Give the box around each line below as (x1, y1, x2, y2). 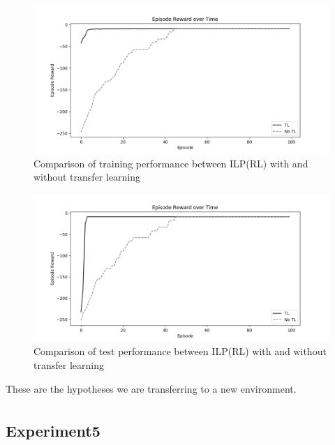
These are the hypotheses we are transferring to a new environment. (6, 381, 297, 395)
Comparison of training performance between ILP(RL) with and (33, 156, 308, 170)
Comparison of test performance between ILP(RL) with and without (33, 344, 327, 359)
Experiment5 (6, 420, 100, 442)
